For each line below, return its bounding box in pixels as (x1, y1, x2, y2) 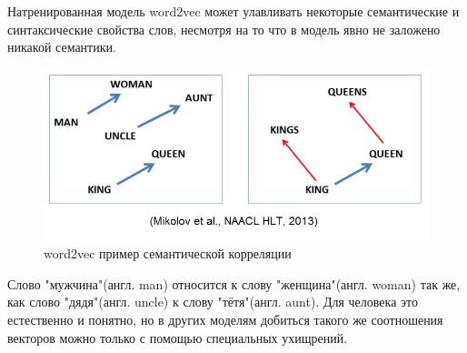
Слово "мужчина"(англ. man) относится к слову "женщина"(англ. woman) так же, (7, 274, 461, 293)
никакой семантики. (7, 37, 116, 56)
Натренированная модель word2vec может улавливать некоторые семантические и (7, 2, 460, 20)
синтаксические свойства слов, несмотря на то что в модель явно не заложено (7, 19, 441, 38)
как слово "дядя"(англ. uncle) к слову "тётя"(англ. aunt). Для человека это (7, 292, 418, 311)
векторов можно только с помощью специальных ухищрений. (7, 328, 348, 347)
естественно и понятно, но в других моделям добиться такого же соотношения (7, 310, 443, 329)
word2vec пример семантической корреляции (44, 244, 292, 263)
